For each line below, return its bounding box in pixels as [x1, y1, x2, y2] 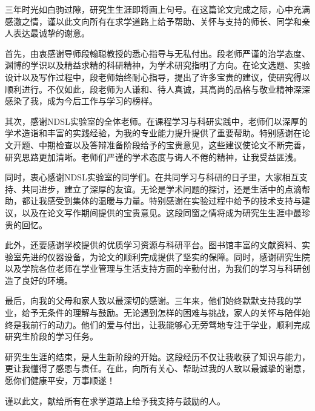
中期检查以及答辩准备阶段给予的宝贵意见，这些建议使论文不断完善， [38, 138, 310, 151]
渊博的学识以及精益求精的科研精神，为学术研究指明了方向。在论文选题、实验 [5, 59, 310, 71]
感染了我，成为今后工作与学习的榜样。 [5, 94, 157, 107]
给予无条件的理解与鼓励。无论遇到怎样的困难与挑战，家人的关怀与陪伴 [21, 306, 302, 319]
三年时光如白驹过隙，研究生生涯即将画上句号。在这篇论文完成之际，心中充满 [5, 3, 310, 15]
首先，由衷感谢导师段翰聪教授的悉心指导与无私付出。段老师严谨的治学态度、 [5, 47, 310, 59]
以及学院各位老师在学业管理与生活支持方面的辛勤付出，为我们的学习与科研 [5, 262, 302, 275]
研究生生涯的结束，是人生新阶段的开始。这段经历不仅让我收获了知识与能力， [5, 350, 310, 363]
